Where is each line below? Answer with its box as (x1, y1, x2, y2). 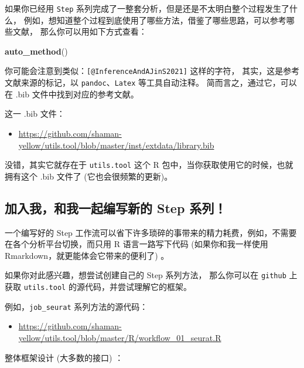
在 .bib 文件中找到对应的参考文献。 (5, 87, 139, 100)
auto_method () (5, 45, 68, 57)
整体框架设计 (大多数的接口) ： (5, 351, 124, 363)
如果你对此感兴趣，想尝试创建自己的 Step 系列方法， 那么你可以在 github (5, 269, 286, 281)
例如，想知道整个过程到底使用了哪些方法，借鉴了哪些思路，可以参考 (23, 13, 286, 26)
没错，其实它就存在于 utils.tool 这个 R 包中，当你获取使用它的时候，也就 (5, 158, 293, 171)
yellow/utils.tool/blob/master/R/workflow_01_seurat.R (18, 331, 221, 343)
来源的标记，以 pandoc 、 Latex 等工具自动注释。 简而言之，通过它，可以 (21, 76, 297, 89)
